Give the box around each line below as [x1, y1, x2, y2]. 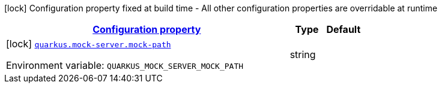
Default [326, 23, 361, 35]
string [289, 48, 316, 60]
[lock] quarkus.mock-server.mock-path [6, 38, 171, 50]
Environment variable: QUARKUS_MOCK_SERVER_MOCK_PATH [6, 59, 244, 71]
